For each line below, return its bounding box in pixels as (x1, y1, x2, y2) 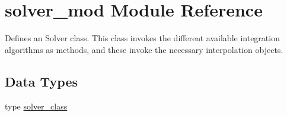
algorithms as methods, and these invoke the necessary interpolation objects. (5, 43, 283, 55)
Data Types (5, 72, 78, 90)
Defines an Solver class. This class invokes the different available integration (5, 32, 280, 44)
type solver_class (5, 100, 68, 112)
